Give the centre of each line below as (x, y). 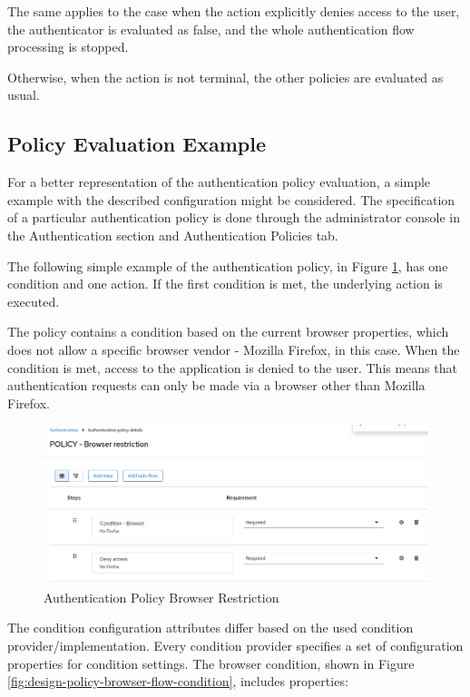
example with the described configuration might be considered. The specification (231, 199)
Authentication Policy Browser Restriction (162, 597)
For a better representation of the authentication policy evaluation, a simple (219, 182)
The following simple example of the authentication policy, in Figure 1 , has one (228, 265)
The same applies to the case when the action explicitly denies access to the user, (234, 11)
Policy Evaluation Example (137, 144)
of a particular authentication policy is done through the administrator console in (234, 217)
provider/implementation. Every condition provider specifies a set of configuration (235, 646)
